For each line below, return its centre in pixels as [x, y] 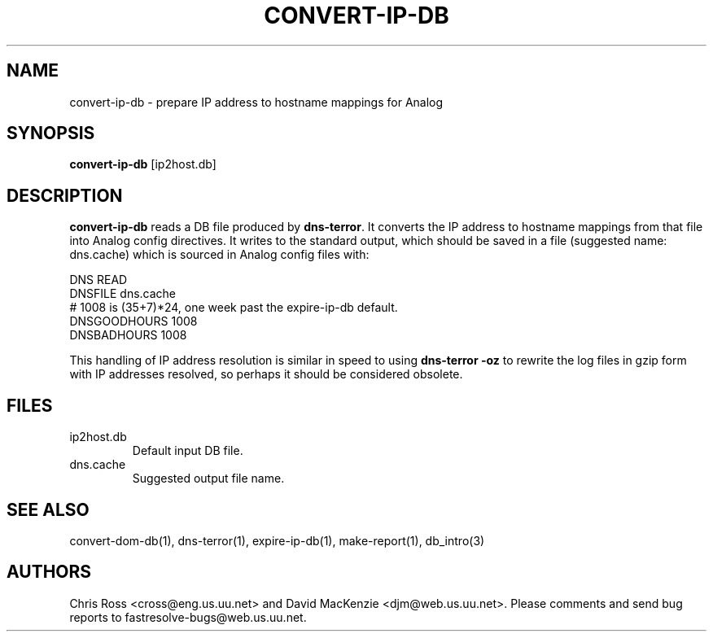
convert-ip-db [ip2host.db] [143, 164]
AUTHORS [49, 572]
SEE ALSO [48, 509]
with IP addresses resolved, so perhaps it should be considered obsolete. [266, 374]
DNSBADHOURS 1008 [128, 335]
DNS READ [98, 280]
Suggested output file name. [208, 478]
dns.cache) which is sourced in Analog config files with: [219, 255]
